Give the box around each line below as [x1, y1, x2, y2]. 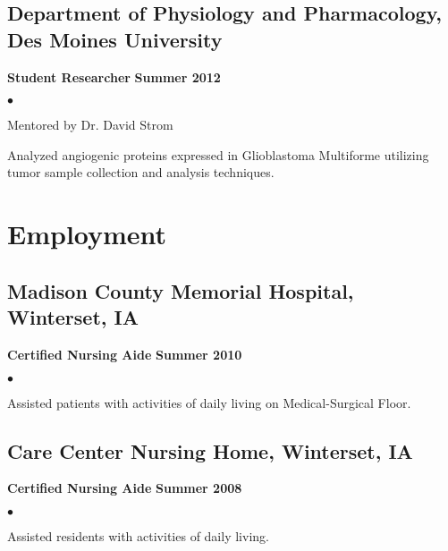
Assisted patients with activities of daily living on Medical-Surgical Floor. [7, 393, 411, 411]
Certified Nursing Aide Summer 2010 [7, 344, 242, 363]
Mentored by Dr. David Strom [7, 115, 173, 134]
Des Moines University [7, 25, 223, 53]
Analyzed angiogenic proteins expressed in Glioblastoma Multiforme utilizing [7, 145, 429, 164]
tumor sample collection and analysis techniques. [7, 163, 275, 182]
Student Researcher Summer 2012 [7, 67, 221, 86]
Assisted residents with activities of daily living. [7, 526, 269, 545]
